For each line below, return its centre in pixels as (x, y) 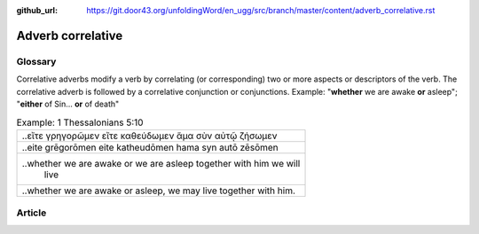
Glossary (36, 61)
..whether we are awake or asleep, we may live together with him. (159, 191)
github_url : (37, 10)
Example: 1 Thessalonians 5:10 (80, 122)
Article (31, 213)
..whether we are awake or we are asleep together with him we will (161, 163)
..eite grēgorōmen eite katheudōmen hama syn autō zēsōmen (150, 147)
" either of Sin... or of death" (68, 104)
